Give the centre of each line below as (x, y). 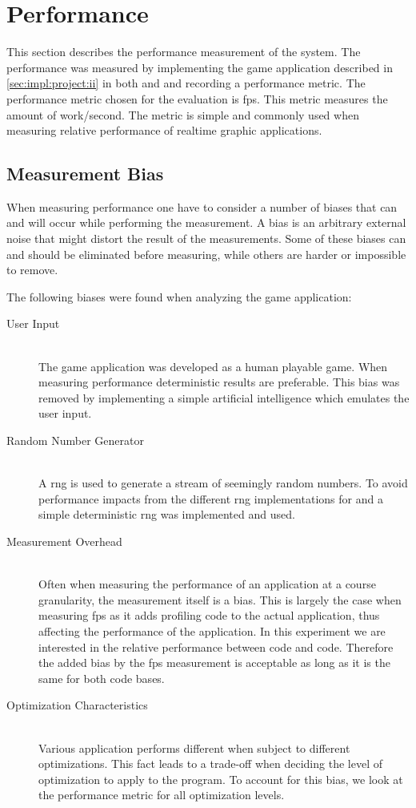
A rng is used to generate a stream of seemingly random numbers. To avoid (223, 483)
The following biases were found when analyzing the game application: (179, 296)
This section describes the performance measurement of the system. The (184, 52)
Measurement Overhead (64, 541)
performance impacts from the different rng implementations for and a (211, 498)
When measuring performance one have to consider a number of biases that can (202, 206)
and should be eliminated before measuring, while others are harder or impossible (206, 254)
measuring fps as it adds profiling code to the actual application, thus (209, 615)
